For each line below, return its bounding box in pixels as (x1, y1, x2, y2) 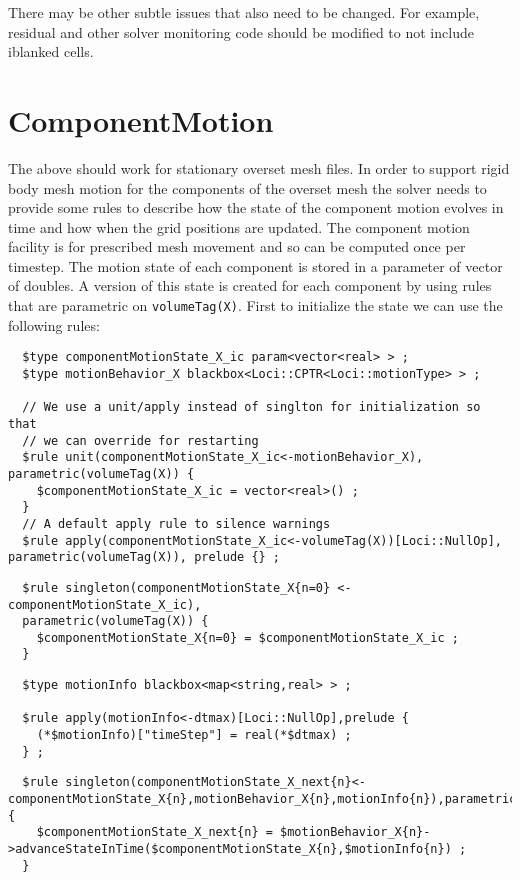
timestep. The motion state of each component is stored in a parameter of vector (8, 255, 503, 276)
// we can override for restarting (22, 433, 259, 448)
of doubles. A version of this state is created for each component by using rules (8, 275, 492, 296)
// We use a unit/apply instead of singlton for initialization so (22, 400, 481, 415)
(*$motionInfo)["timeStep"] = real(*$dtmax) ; (36, 728, 352, 743)
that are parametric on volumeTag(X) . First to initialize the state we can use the (8, 295, 503, 316)
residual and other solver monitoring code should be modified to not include (8, 21, 474, 42)
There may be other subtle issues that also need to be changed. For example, (8, 2, 480, 22)
